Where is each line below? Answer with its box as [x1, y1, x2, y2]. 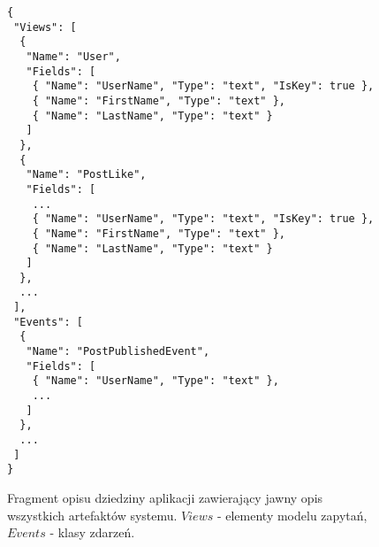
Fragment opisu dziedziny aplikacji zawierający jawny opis [7, 489, 323, 506]
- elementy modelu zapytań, [216, 505, 368, 524]
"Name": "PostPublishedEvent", [26, 345, 210, 358]
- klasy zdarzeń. [49, 523, 135, 542]
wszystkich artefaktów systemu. [7, 505, 178, 524]
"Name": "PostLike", [26, 168, 147, 181]
